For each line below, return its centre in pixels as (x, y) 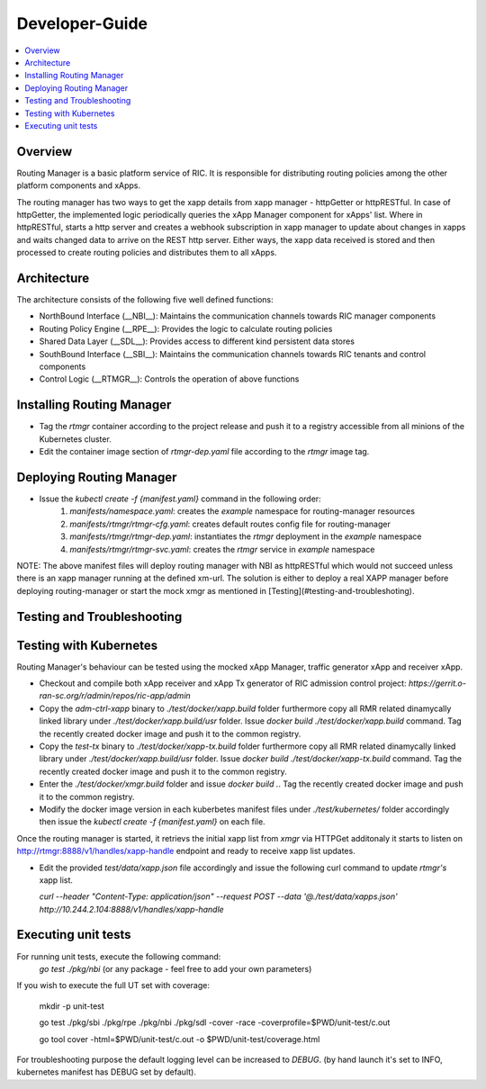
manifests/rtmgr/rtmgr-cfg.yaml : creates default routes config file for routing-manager (230, 524)
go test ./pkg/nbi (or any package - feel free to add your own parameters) (175, 968)
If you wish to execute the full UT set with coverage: (113, 985)
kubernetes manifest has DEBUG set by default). (107, 1072)
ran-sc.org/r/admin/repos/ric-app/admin (115, 696)
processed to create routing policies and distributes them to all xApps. (147, 253)
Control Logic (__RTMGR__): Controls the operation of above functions (169, 379)
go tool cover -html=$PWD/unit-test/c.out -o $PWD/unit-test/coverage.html (180, 1039)
